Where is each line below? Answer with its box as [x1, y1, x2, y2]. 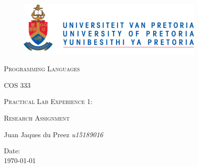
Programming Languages [4, 63, 80, 74]
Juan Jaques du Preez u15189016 [4, 129, 103, 139]
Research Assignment [4, 112, 70, 123]
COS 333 [4, 80, 31, 90]
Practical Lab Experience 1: [4, 96, 93, 106]
